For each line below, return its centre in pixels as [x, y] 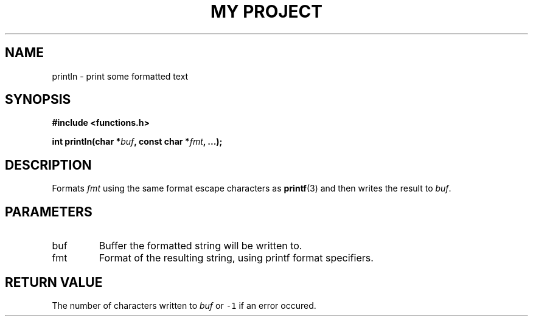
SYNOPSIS [38, 100]
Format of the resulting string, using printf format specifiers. [236, 258]
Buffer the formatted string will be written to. [200, 246]
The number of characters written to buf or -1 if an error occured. [184, 305]
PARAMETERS [49, 212]
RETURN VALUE [54, 282]
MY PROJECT [266, 12]
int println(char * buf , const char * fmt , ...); [137, 142]
